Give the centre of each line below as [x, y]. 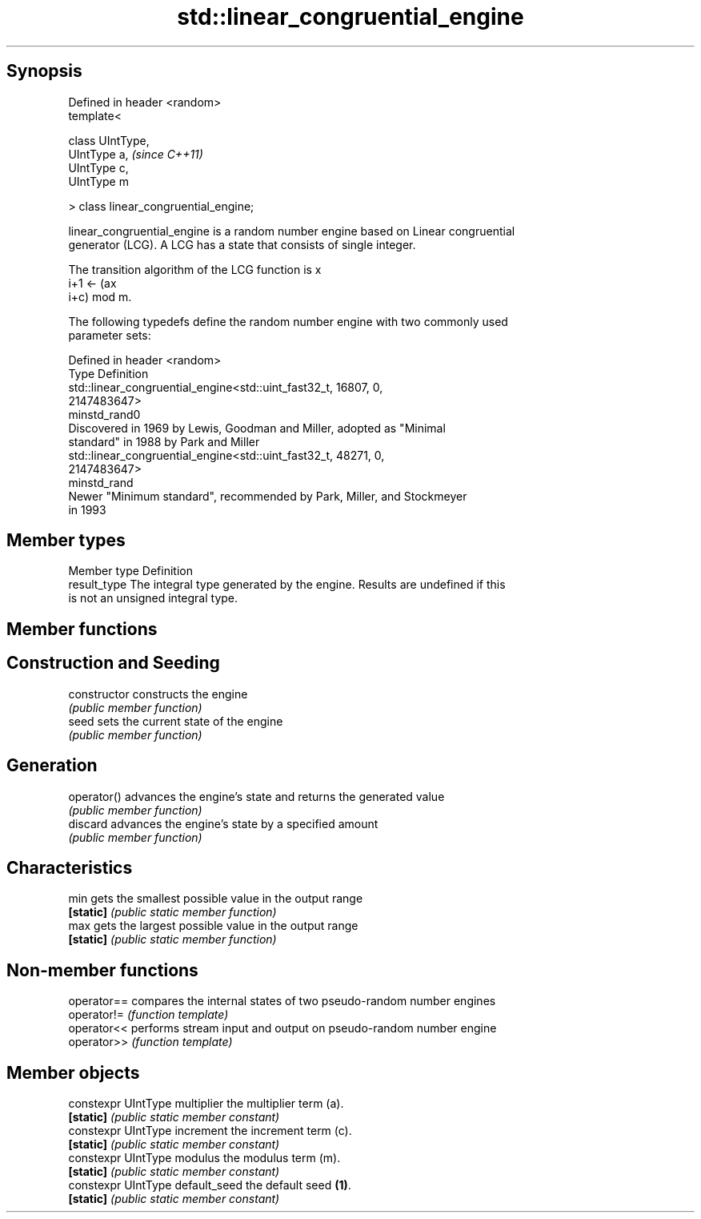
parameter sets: [110, 335]
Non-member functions [102, 970]
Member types [66, 541]
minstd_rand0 [104, 414]
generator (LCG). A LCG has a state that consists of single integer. [242, 244]
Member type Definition [130, 571]
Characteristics [70, 867]
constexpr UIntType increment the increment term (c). [210, 1131]
